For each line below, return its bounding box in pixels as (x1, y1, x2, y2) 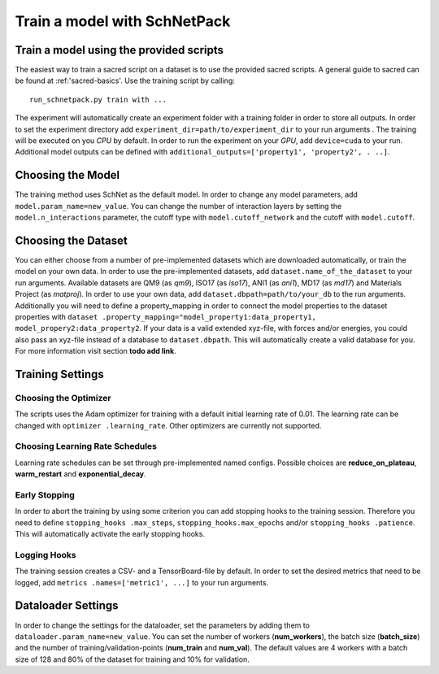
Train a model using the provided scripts (15, 43, 224, 57)
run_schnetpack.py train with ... (29, 94, 167, 104)
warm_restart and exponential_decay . (15, 469, 146, 479)
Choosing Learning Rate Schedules (15, 441, 158, 452)
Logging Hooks (15, 549, 76, 560)
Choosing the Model (15, 168, 120, 182)
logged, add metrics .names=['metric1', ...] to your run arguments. (15, 577, 269, 587)
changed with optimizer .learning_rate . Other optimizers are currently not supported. (15, 420, 322, 430)
